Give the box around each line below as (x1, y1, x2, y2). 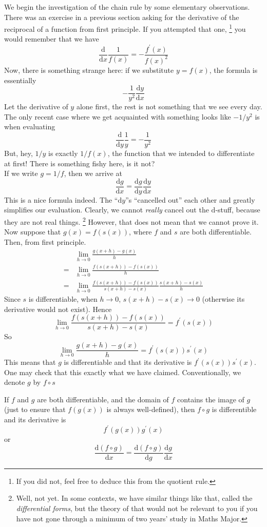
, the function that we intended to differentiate (107, 148, 255, 159)
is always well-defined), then (106, 404, 195, 415)
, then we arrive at (64, 168, 122, 179)
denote (4, 377, 25, 387)
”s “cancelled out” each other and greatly (125, 194, 255, 205)
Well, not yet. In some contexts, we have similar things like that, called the (16, 493, 253, 503)
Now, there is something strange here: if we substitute (4, 64, 174, 75)
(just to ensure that (4, 404, 66, 415)
